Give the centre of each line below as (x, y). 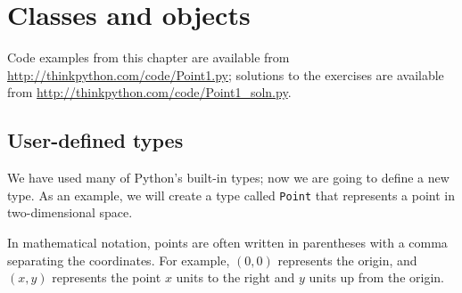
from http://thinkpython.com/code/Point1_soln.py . (149, 92)
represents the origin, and (347, 260)
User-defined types (95, 140)
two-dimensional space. (70, 212)
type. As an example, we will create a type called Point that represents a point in (231, 195)
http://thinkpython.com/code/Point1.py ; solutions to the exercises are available (226, 74)
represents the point (107, 277)
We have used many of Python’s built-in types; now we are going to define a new (228, 178)
